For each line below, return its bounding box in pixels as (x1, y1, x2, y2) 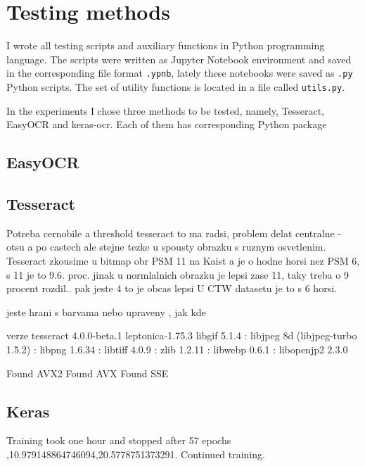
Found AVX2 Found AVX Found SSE (6, 365, 169, 380)
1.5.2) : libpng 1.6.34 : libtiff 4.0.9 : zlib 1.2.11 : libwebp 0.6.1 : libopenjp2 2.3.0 (6, 341, 348, 356)
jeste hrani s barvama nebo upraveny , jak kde (6, 304, 206, 319)
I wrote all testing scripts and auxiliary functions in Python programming (6, 38, 325, 53)
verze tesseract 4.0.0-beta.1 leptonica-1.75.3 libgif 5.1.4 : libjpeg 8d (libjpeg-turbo (6, 328, 357, 343)
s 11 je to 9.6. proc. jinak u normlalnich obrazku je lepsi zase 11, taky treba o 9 (6, 267, 349, 282)
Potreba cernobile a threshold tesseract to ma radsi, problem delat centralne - (6, 225, 341, 240)
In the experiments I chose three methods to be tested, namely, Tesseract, (6, 103, 325, 118)
